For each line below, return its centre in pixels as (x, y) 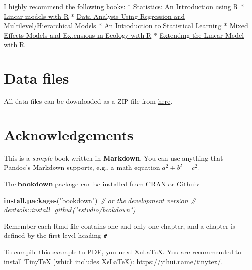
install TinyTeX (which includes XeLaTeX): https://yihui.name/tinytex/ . (114, 261)
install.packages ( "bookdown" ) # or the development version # (100, 200)
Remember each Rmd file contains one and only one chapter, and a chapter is (120, 226)
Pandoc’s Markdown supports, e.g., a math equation (82, 167)
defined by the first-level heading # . (56, 235)
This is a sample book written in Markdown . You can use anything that (114, 158)
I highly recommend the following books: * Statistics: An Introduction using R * (124, 6)
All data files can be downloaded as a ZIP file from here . (88, 101)
